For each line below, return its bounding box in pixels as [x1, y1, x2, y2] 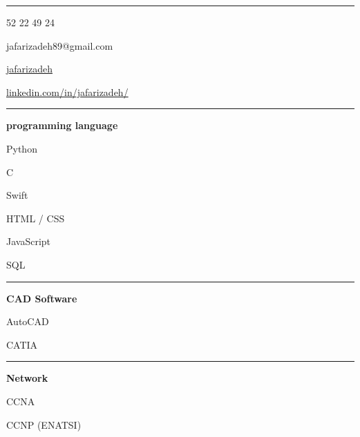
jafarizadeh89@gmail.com [6, 38, 113, 52]
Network [6, 371, 48, 385]
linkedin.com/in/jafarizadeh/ [6, 84, 129, 99]
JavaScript [6, 234, 51, 249]
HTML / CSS [6, 211, 65, 225]
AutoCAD [6, 314, 49, 329]
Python [6, 141, 37, 155]
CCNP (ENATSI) [6, 417, 82, 431]
